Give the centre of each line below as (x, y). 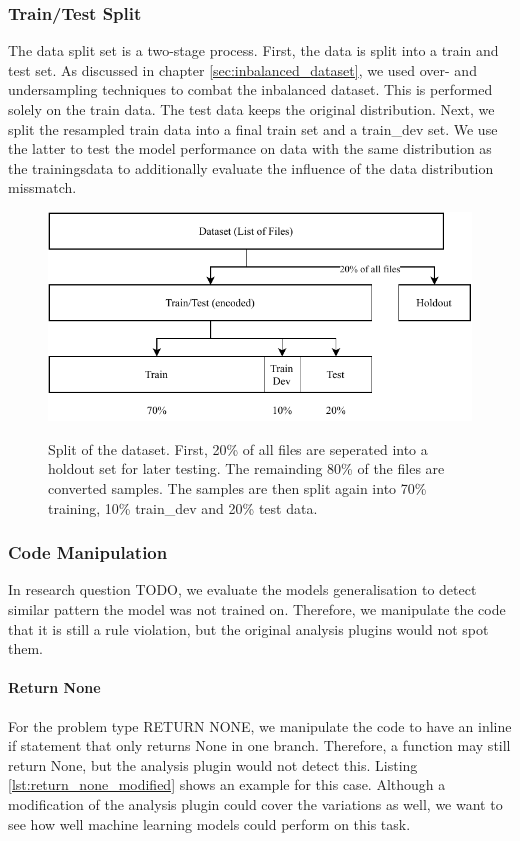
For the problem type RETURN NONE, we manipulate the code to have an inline (260, 725)
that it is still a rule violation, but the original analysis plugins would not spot (248, 628)
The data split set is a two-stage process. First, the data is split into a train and (253, 50)
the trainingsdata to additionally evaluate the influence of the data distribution (251, 167)
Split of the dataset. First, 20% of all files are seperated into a (238, 448)
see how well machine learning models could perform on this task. (209, 823)
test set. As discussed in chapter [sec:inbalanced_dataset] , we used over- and (242, 69)
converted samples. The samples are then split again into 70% (237, 488)
